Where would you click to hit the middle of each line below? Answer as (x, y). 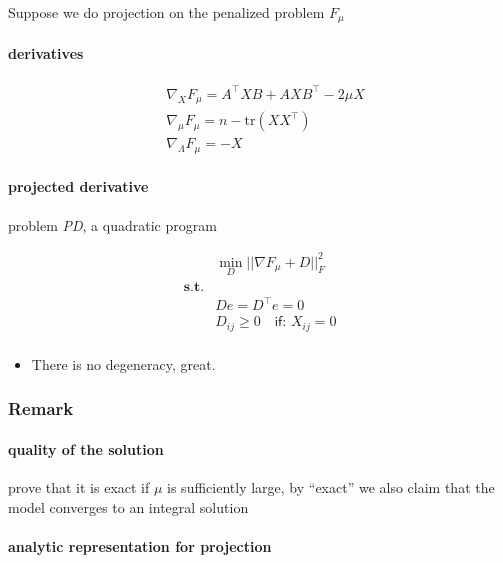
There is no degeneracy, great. (123, 363)
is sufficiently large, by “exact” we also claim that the (331, 487)
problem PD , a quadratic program (112, 224)
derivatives (46, 53)
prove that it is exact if (79, 487)
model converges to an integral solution (128, 506)
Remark (41, 408)
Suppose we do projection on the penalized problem (166, 12)
